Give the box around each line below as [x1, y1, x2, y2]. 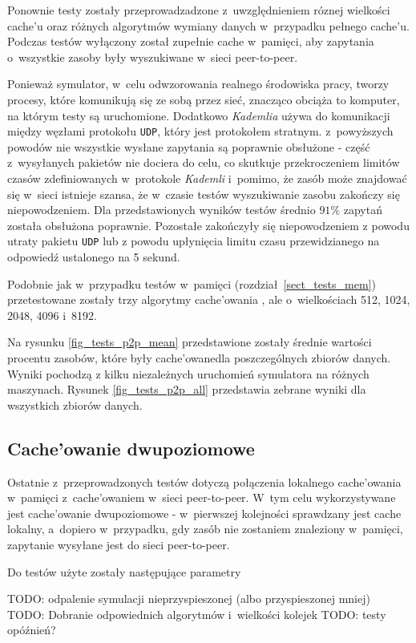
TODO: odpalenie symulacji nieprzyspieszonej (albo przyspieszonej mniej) [7, 590, 370, 607]
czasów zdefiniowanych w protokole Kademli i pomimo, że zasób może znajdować [7, 170, 407, 186]
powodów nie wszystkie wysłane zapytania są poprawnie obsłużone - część [7, 138, 370, 155]
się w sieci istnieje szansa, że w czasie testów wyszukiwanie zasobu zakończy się [7, 185, 400, 202]
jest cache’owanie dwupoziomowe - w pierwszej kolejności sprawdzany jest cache [7, 504, 402, 521]
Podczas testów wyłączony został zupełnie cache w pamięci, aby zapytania [7, 33, 374, 50]
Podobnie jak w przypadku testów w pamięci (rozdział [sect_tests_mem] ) [7, 275, 376, 292]
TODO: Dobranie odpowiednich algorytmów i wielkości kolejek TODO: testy [7, 605, 386, 622]
